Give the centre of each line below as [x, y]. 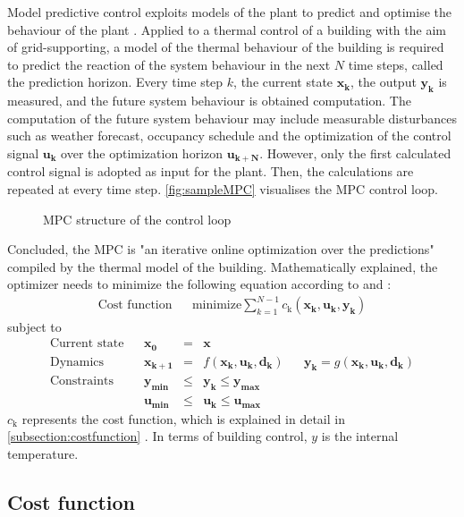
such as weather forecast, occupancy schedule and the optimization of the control [229, 136]
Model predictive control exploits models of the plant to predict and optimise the [229, 12]
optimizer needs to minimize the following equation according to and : [199, 284]
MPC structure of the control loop [137, 219]
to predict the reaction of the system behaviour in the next [169, 64]
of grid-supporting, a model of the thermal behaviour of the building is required [226, 47]
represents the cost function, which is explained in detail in [183, 418]
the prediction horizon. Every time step [115, 82]
